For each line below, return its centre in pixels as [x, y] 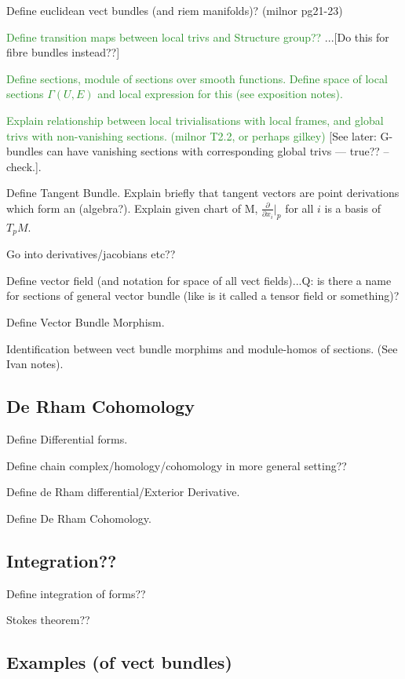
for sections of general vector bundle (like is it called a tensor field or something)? [203, 296]
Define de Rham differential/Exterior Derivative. [123, 492]
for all [299, 208]
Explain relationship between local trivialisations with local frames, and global [195, 120]
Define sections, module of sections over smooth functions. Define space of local [197, 78]
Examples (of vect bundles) [119, 662]
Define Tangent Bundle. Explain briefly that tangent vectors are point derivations [203, 193]
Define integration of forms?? [76, 593]
